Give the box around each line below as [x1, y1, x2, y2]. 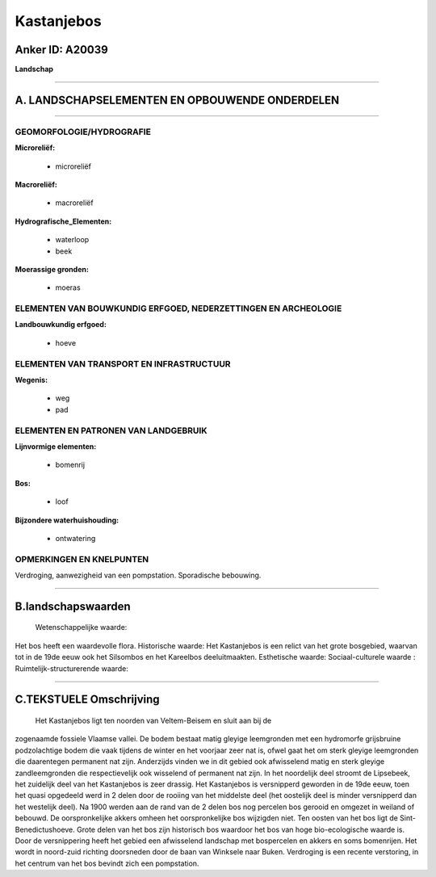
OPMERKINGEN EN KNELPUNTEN [15, 553, 149, 564]
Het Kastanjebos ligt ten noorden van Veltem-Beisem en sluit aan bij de [35, 715, 272, 726]
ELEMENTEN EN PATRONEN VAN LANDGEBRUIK [15, 425, 208, 436]
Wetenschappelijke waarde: [35, 623, 128, 632]
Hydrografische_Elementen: [15, 216, 112, 226]
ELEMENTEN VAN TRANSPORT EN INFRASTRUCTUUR [15, 358, 231, 369]
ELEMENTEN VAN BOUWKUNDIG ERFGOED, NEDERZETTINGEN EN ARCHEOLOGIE [15, 303, 342, 314]
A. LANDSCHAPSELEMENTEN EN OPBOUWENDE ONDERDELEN [15, 93, 340, 107]
